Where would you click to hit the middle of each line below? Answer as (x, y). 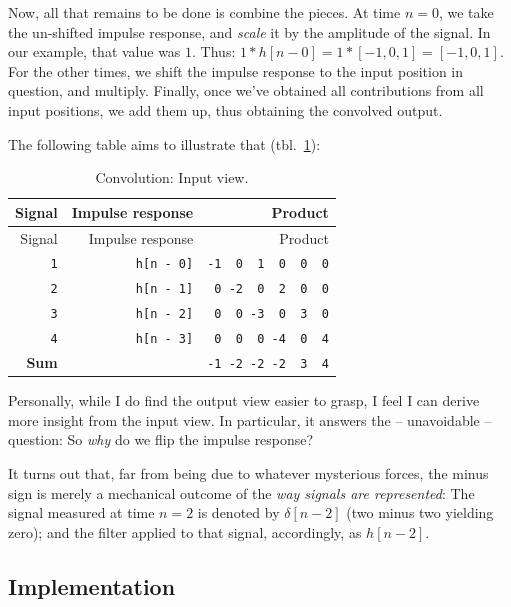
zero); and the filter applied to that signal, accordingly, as (185, 531)
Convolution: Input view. (172, 177)
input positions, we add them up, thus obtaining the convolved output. (225, 109)
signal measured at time (81, 512)
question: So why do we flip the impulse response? (161, 439)
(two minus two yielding (420, 512)
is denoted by (238, 512)
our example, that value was (94, 51)
